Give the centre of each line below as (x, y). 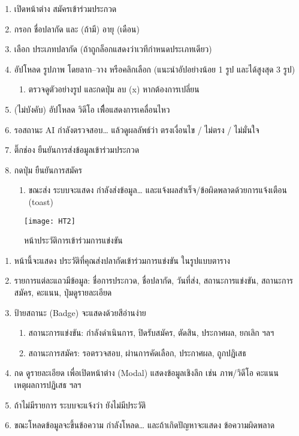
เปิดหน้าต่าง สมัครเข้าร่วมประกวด (65, 8)
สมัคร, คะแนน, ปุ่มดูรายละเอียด (63, 292)
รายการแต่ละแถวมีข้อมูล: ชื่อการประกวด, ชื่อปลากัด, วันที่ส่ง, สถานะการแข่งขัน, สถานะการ (153, 280)
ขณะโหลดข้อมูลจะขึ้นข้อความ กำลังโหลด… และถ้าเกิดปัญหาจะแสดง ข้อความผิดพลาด (144, 425)
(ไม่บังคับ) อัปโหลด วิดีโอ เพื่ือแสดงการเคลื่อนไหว (92, 109)
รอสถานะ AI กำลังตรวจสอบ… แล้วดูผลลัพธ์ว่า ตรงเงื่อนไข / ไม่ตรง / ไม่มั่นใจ (137, 129)
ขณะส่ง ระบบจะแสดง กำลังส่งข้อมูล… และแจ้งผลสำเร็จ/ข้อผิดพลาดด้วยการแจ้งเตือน (158, 190)
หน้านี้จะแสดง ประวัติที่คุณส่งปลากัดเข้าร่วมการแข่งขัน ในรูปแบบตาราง (122, 260)
